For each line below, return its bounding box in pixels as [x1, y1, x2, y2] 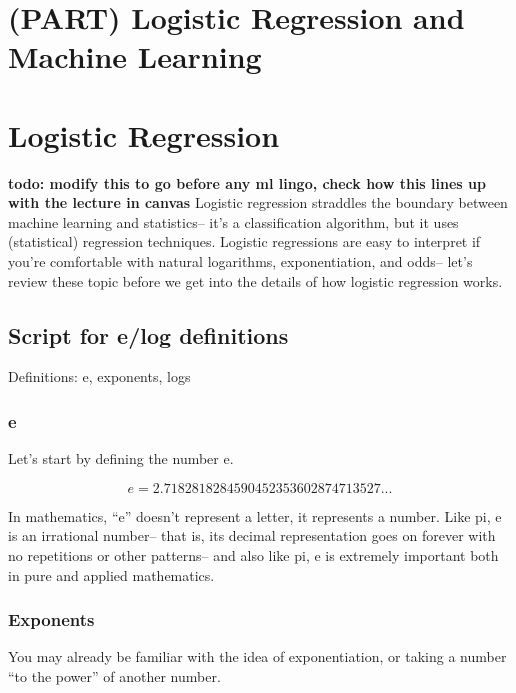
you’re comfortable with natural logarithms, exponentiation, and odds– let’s [8, 251, 473, 272]
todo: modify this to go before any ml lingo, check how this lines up [8, 172, 486, 193]
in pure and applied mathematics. [8, 564, 215, 585]
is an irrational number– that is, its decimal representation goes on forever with [8, 525, 496, 546]
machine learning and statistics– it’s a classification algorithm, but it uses [8, 211, 459, 232]
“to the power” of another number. [8, 666, 221, 687]
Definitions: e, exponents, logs [8, 366, 191, 387]
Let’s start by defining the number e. [8, 448, 234, 469]
